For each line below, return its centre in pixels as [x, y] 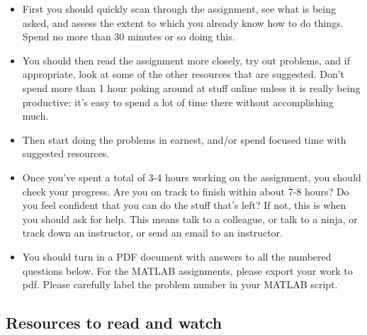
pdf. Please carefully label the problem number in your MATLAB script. [180, 284]
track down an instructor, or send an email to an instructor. [153, 233]
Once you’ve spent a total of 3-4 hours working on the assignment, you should [192, 177]
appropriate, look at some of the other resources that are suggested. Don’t [183, 74]
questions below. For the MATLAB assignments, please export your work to [187, 270]
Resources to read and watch [114, 323]
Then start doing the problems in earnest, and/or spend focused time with [184, 139]
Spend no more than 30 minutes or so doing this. [129, 36]
